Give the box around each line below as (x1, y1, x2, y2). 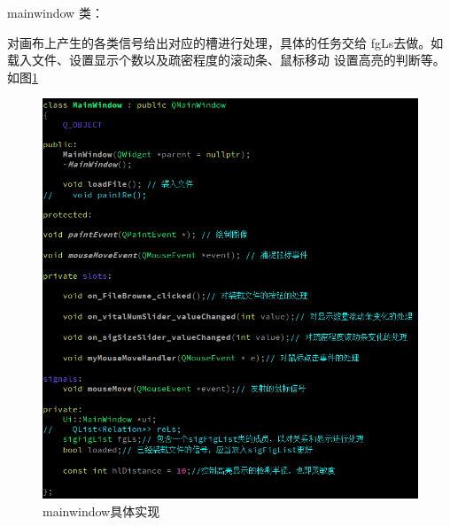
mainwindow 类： (7, 4, 104, 21)
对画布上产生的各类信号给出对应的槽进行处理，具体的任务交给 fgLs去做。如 (7, 33, 444, 51)
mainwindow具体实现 (43, 501, 160, 520)
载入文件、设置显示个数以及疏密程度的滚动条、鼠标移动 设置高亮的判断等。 (7, 50, 446, 69)
